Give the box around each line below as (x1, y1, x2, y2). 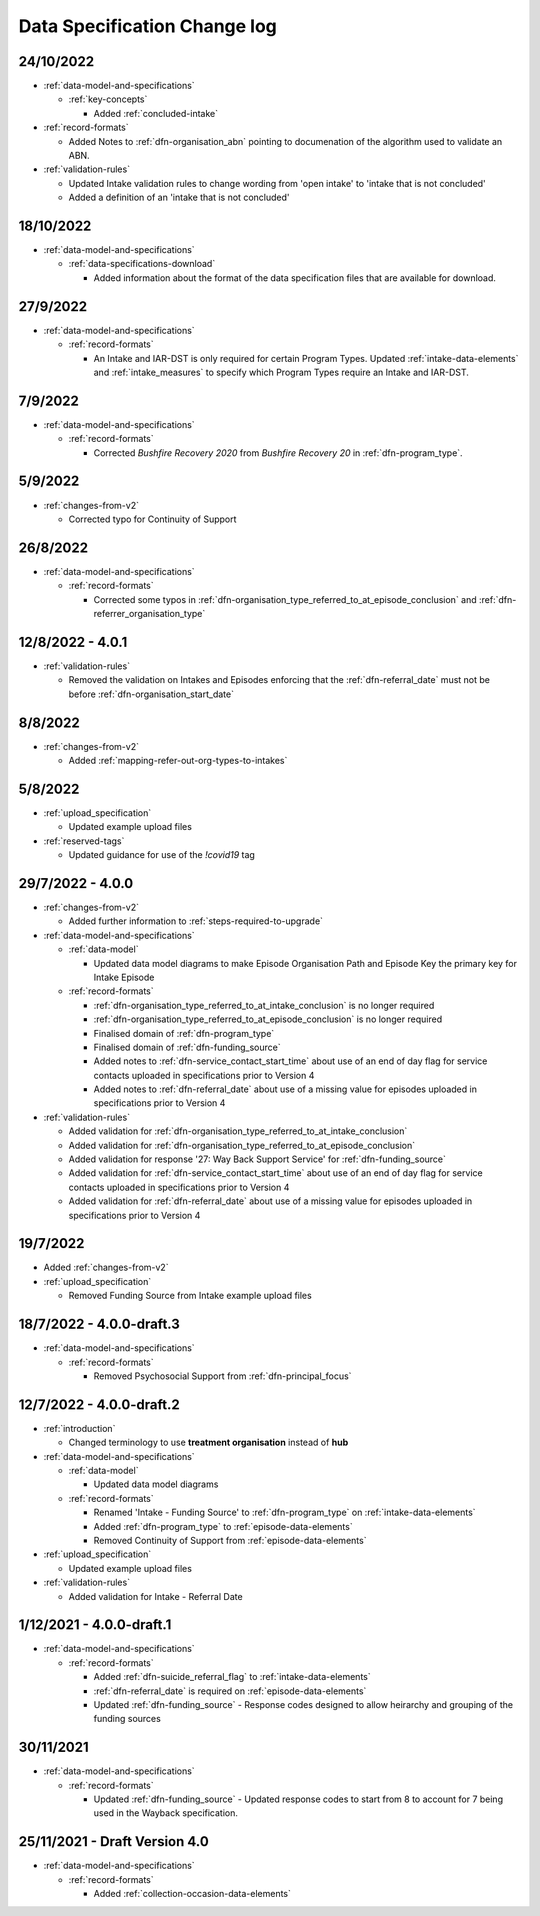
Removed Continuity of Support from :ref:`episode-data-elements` (93, 1534, 367, 1546)
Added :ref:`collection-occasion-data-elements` (93, 1888, 292, 1900)
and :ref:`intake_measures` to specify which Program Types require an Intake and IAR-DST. (93, 366, 470, 378)
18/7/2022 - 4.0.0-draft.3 (18, 1316, 180, 1333)
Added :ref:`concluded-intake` (93, 107, 219, 119)
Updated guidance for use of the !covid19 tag (68, 849, 255, 861)
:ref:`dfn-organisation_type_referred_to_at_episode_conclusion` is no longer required (93, 1013, 443, 1025)
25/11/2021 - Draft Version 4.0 (18, 1833, 209, 1850)
